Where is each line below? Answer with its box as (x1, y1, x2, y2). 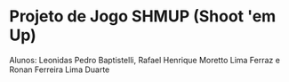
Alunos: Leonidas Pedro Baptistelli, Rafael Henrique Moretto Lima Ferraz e (9, 54, 280, 65)
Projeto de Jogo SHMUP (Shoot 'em (9, 6, 277, 27)
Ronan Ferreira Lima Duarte (9, 64, 110, 75)
